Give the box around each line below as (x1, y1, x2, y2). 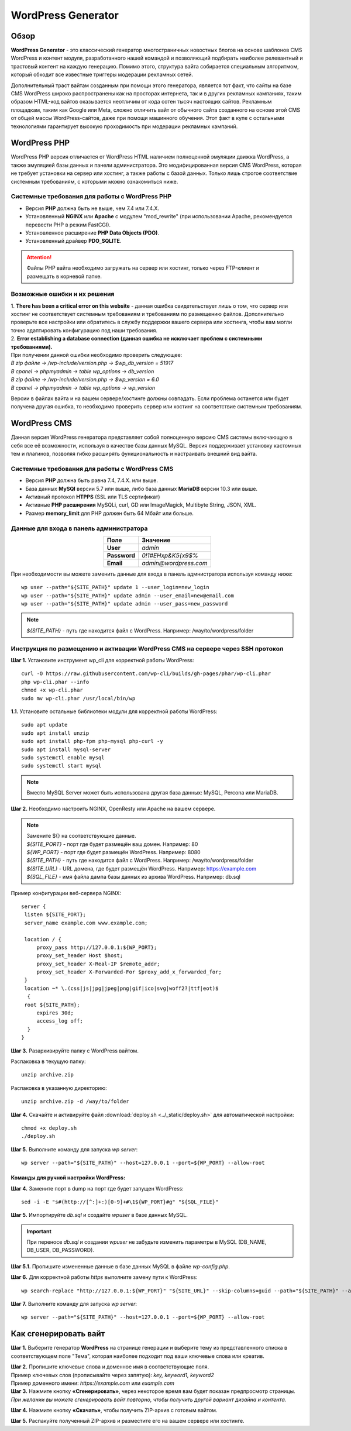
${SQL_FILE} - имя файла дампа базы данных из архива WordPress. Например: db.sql (26, 873, 241, 880)
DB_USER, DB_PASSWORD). (26, 1247, 95, 1254)
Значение (141, 536, 171, 544)
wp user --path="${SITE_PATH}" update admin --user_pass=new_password (21, 600, 228, 607)
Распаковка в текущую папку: (11, 1058, 86, 1065)
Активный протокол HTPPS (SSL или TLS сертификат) (25, 493, 160, 500)
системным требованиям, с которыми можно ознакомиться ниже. (11, 178, 178, 185)
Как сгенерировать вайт (11, 1329, 105, 1339)
